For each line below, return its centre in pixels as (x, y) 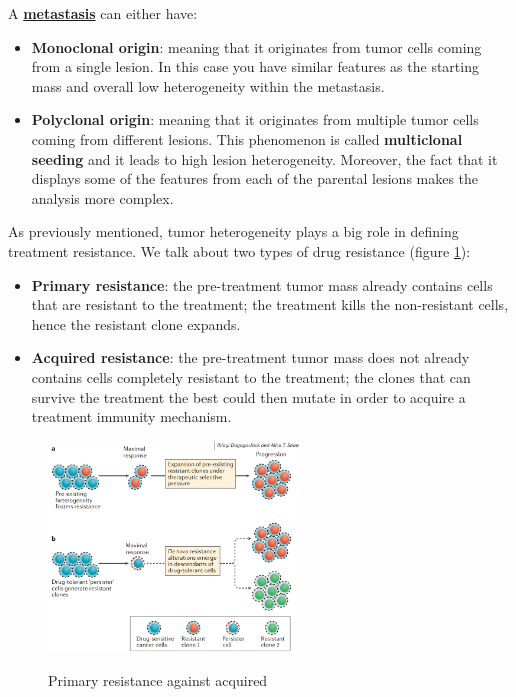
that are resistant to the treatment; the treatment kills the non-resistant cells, (270, 304)
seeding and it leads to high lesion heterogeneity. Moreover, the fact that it (264, 158)
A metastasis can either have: (103, 13)
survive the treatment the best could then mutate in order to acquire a (248, 396)
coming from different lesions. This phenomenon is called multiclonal (247, 138)
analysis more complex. (102, 197)
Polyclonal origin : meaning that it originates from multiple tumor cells (255, 119)
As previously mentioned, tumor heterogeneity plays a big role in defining (233, 231)
